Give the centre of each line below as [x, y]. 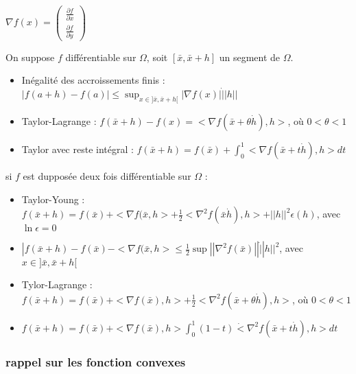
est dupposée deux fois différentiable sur [107, 175]
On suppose [30, 57]
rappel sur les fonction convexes [96, 361]
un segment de [250, 57]
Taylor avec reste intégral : [78, 149]
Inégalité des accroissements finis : [93, 80]
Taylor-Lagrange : [59, 120]
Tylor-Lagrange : [57, 284]
